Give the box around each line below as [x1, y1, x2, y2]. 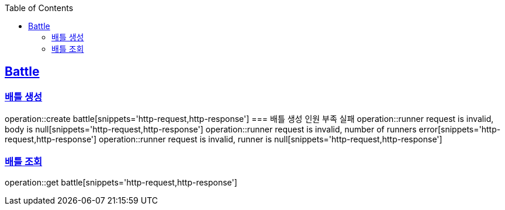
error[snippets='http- [418, 124, 501, 135]
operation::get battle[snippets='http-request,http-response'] [5, 177, 237, 187]
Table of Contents [5, 3, 74, 13]
